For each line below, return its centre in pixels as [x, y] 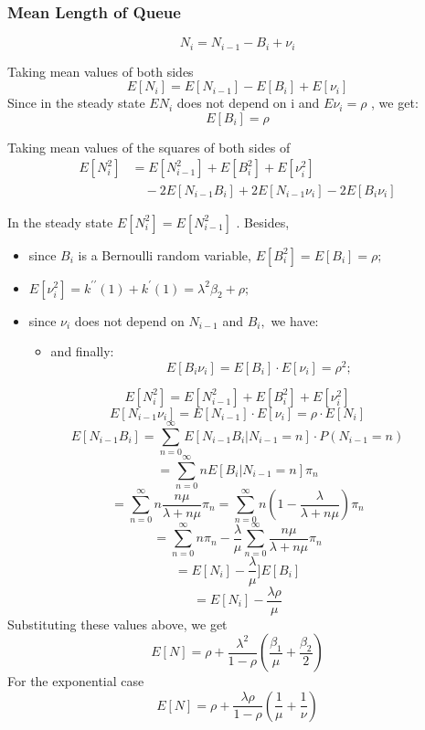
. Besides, [263, 222]
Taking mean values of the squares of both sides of [149, 147]
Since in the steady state [76, 103]
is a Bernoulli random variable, [165, 254]
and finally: [82, 351]
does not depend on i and [248, 103]
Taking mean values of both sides [101, 71]
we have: [295, 320]
